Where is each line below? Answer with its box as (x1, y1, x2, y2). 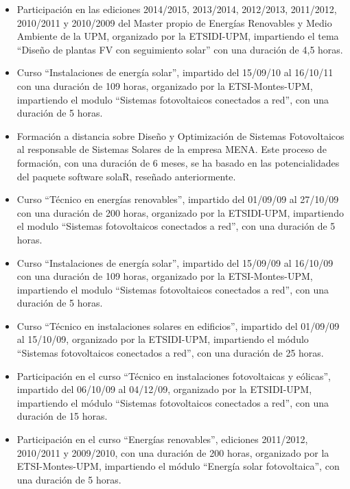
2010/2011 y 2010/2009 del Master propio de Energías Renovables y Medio (16, 15, 332, 29)
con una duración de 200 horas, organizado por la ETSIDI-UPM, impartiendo (16, 205, 344, 219)
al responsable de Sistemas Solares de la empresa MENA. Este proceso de (16, 142, 327, 156)
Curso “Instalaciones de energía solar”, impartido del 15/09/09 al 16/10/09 (16, 255, 334, 270)
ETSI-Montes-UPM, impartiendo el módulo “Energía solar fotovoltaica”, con (16, 459, 340, 473)
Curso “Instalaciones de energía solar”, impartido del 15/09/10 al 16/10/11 (16, 65, 334, 80)
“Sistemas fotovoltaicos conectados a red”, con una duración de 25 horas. (16, 346, 324, 360)
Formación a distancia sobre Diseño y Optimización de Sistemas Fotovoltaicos (16, 128, 345, 143)
